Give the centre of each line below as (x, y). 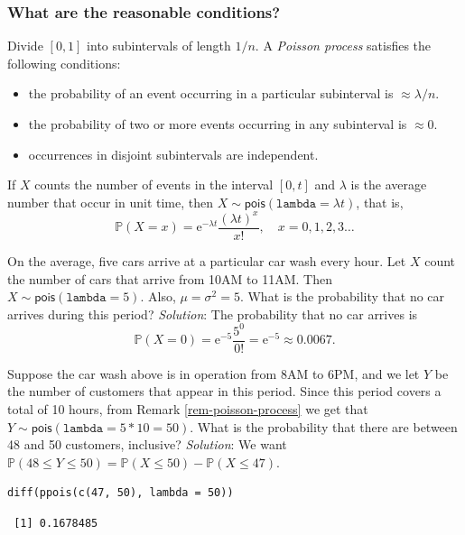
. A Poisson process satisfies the (343, 46)
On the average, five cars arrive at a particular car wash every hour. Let (207, 260)
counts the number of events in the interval (154, 184)
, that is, (380, 202)
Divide (25, 46)
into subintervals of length (159, 46)
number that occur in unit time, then (110, 202)
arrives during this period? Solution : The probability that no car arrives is (213, 314)
